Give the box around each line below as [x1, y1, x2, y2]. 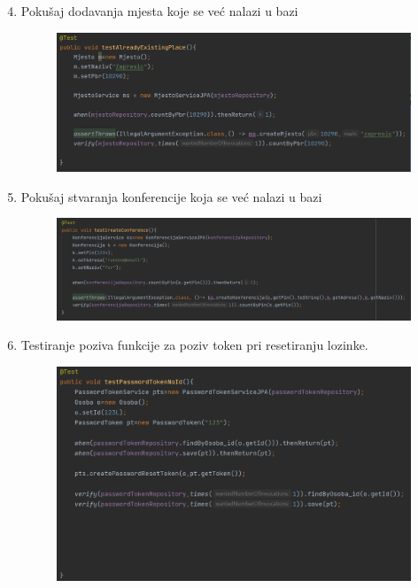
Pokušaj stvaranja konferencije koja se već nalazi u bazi [20, 187, 322, 205]
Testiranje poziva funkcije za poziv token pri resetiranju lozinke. [20, 336, 368, 354]
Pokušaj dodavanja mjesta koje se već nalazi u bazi [20, 2, 298, 19]
